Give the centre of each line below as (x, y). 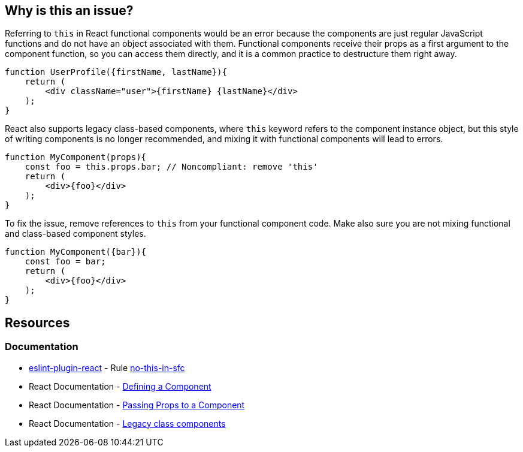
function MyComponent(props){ (76, 157)
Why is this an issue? (69, 10)
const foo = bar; (65, 262)
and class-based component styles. (75, 234)
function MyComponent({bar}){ (76, 252)
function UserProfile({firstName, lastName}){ (116, 72)
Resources (37, 323)
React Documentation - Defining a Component (120, 386)
